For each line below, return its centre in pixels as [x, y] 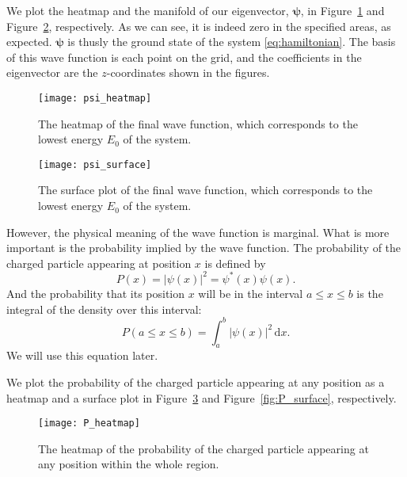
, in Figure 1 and [342, 10]
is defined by [235, 263]
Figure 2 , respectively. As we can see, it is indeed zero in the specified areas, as [199, 26]
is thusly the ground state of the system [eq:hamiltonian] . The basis [232, 42]
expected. [29, 42]
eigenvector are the [52, 73]
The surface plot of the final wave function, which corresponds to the [205, 190]
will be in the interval [251, 293]
